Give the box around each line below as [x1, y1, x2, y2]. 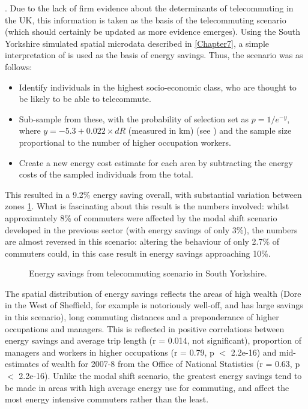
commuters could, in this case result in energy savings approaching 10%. [5, 246, 271, 259]
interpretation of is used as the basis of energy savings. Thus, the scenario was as [5, 49, 303, 61]
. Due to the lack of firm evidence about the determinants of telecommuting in [5, 2, 294, 14]
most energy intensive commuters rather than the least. [5, 393, 209, 405]
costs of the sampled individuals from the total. [19, 168, 193, 181]
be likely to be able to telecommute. [19, 92, 151, 105]
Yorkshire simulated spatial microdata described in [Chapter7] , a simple [5, 37, 270, 49]
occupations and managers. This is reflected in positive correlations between [5, 322, 285, 335]
